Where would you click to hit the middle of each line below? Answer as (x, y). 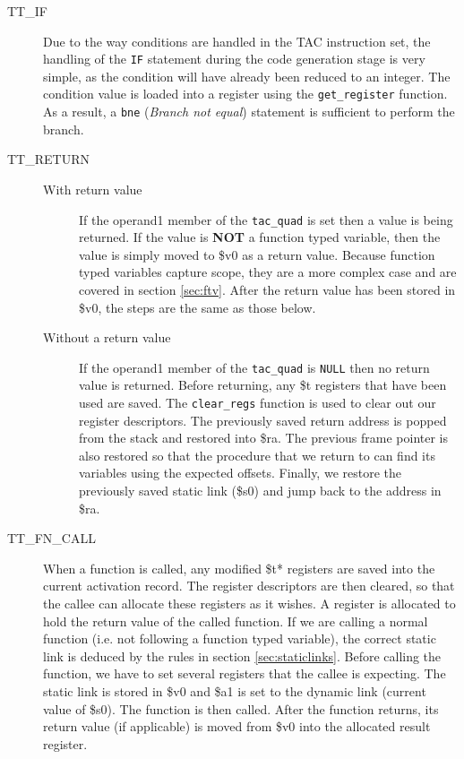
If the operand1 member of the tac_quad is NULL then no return (254, 367)
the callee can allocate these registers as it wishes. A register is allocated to (249, 603)
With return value (93, 189)
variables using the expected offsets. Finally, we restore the (240, 473)
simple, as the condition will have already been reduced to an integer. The (247, 76)
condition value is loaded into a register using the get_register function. (245, 94)
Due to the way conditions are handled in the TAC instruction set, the (237, 41)
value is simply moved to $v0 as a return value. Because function (257, 254)
